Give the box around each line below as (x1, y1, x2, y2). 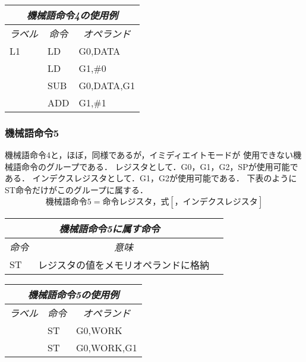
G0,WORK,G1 (76, 340, 137, 354)
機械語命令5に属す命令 (59, 221, 160, 235)
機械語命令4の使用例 (26, 8, 118, 22)
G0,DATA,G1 (78, 78, 135, 92)
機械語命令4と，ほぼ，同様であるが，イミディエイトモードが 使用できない (5, 149, 294, 161)
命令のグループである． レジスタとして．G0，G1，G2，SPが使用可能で (21, 160, 298, 172)
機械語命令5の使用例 (27, 287, 119, 301)
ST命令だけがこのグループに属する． (5, 184, 149, 196)
